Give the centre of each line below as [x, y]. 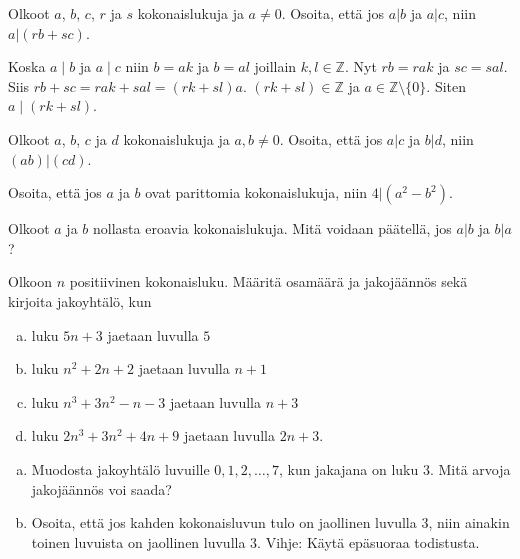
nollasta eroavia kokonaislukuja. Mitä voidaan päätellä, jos [272, 228]
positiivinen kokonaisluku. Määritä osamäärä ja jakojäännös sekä [268, 281]
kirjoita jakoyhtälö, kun [80, 300]
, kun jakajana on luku [348, 468]
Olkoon [30, 281]
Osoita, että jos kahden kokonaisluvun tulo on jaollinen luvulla [224, 522]
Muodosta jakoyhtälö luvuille [120, 468]
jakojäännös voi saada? [101, 488]
